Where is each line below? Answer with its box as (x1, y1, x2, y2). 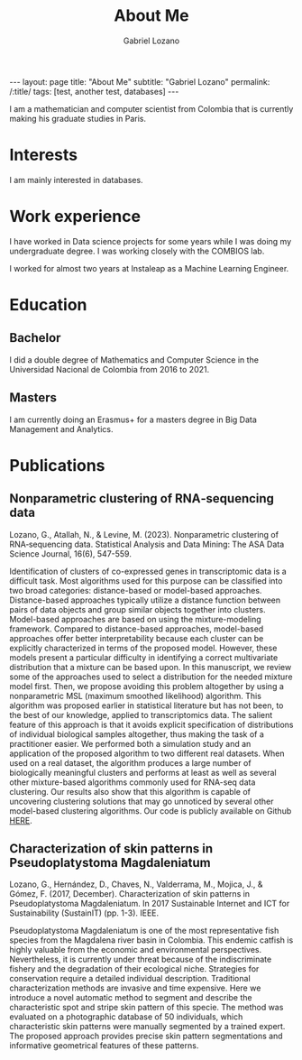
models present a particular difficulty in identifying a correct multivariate (9, 651, 279, 663)
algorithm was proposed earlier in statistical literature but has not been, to (9, 700, 284, 711)
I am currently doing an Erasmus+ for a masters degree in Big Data (9, 414, 257, 425)
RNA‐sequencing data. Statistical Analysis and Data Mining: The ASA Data (9, 539, 285, 549)
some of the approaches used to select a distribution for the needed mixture (9, 671, 293, 682)
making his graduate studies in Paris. (9, 113, 147, 124)
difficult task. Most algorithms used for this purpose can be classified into (9, 575, 283, 586)
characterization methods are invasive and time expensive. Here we (9, 982, 261, 993)
